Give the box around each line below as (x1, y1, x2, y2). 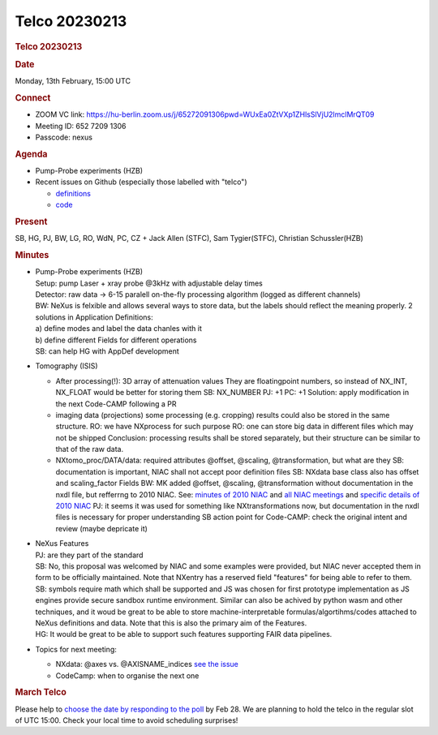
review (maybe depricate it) (55, 523, 148, 533)
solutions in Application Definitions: (35, 312, 153, 322)
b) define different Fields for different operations (35, 335, 197, 345)
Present (15, 216, 48, 227)
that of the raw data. (55, 445, 124, 454)
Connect (15, 92, 51, 103)
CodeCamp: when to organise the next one (55, 670, 200, 681)
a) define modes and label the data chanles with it (35, 324, 203, 333)
